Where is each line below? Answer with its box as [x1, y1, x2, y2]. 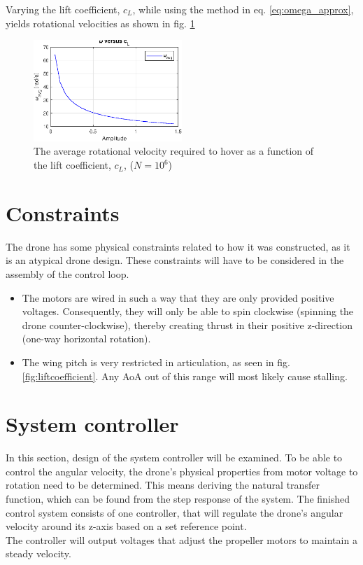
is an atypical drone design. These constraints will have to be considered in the [6, 253, 344, 267]
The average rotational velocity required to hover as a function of [34, 144, 314, 158]
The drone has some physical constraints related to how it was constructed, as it [6, 239, 350, 253]
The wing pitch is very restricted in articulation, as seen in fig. [22, 354, 290, 369]
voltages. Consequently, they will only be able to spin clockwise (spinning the [22, 304, 354, 319]
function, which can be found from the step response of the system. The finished [6, 491, 350, 506]
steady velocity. [6, 546, 71, 561]
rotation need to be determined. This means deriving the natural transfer [6, 477, 320, 492]
